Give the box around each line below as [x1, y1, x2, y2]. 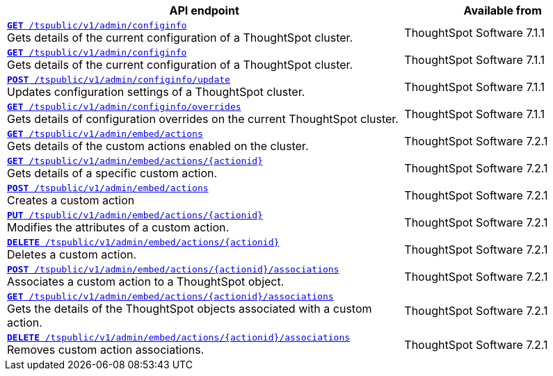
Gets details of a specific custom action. [7, 166, 218, 180]
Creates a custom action [7, 193, 135, 207]
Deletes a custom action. [7, 247, 137, 261]
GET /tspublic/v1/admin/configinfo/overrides [7, 101, 241, 112]
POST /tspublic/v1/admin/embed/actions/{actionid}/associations [7, 264, 339, 275]
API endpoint [169, 3, 239, 17]
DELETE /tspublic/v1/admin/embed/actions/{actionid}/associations [7, 332, 351, 343]
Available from [463, 3, 542, 17]
